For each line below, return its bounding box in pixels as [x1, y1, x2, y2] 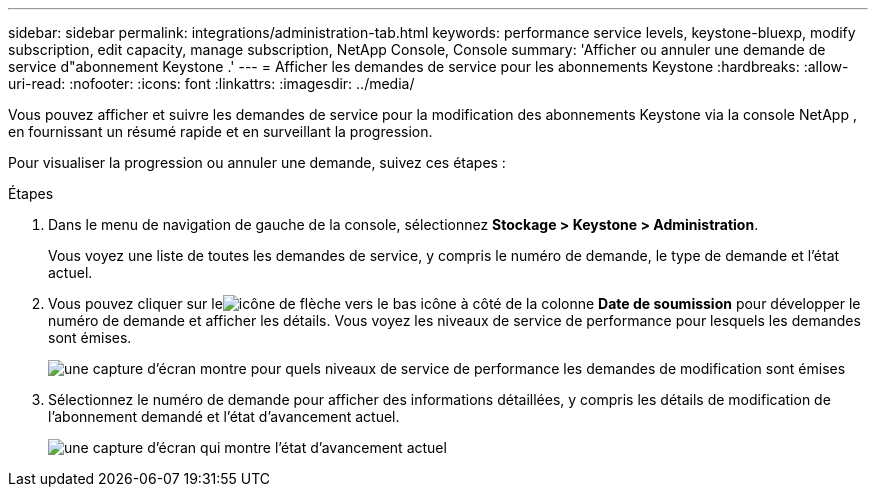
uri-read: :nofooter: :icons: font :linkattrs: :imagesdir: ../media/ [8, 75, 415, 92]
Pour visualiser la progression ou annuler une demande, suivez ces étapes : [8, 154, 506, 171]
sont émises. [48, 329, 132, 346]
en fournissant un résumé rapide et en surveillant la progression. [8, 123, 433, 140]
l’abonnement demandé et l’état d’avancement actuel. [48, 408, 400, 425]
